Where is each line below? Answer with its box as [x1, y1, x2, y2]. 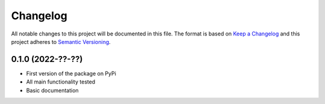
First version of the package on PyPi [26, 70, 117, 77]
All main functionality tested [26, 78, 96, 85]
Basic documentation [26, 87, 79, 94]
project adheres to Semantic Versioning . [11, 38, 111, 45]
